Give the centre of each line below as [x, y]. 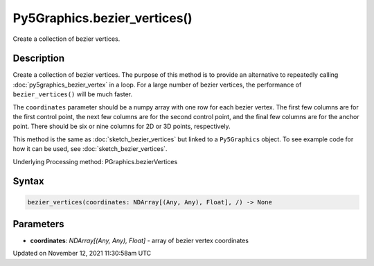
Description [39, 59]
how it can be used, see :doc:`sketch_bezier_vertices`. [90, 149]
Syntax [28, 181]
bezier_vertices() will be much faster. [73, 94]
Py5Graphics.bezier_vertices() [103, 18]
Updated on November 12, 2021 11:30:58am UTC [82, 254]
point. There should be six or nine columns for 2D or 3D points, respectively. [122, 126]
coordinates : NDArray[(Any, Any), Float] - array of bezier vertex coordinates [140, 241]
